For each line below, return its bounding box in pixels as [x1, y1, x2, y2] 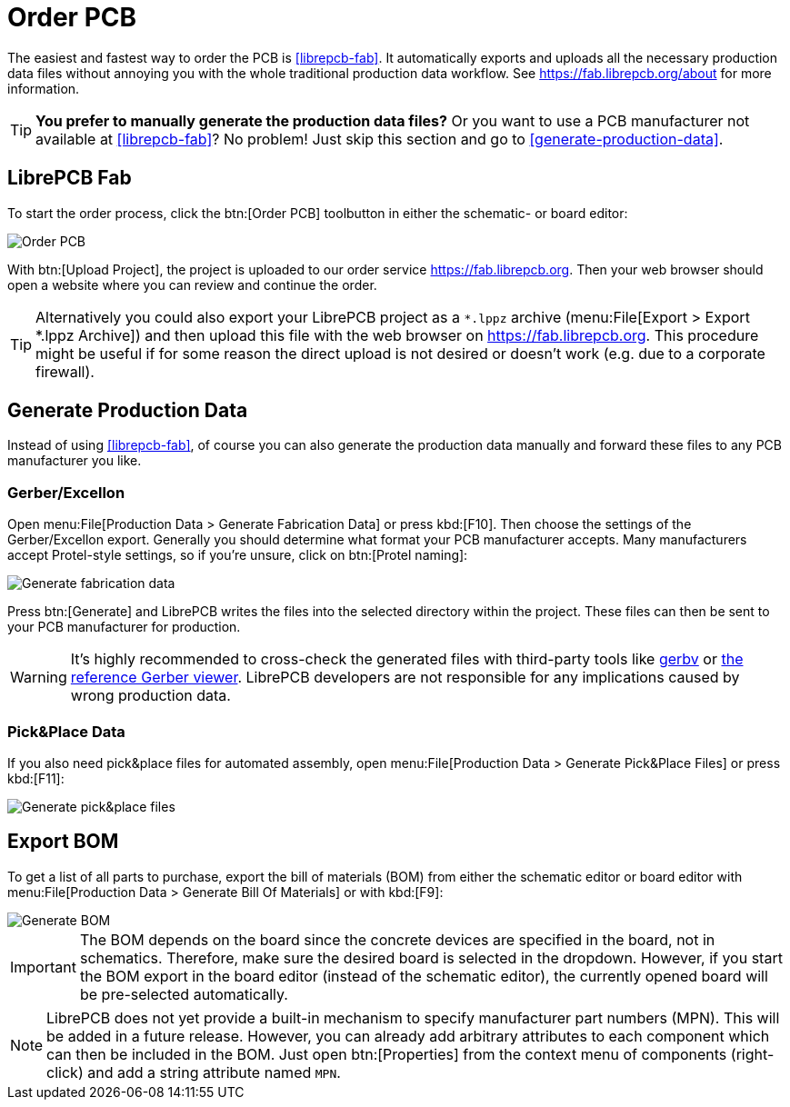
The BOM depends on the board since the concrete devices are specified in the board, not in [79, 930, 715, 949]
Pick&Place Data [7, 722, 125, 741]
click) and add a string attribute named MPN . [46, 1062, 341, 1082]
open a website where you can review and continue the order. [7, 276, 377, 293]
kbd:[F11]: [7, 770, 65, 786]
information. [7, 80, 80, 96]
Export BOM [7, 830, 119, 853]
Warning [10, 668, 67, 687]
